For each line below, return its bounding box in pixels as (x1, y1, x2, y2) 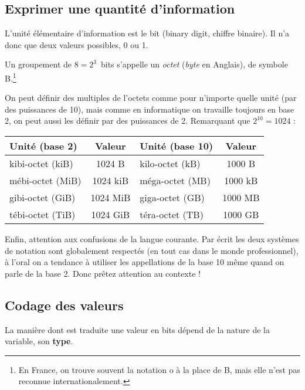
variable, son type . (5, 335, 73, 347)
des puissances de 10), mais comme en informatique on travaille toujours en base (5, 103, 294, 115)
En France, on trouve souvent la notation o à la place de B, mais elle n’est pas (18, 363, 300, 375)
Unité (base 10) (140, 139, 213, 153)
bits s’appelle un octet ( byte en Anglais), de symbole (100, 58, 288, 70)
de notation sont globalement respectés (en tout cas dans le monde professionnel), (5, 244, 299, 256)
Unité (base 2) (9, 139, 77, 153)
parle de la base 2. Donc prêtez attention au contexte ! (5, 267, 201, 279)
